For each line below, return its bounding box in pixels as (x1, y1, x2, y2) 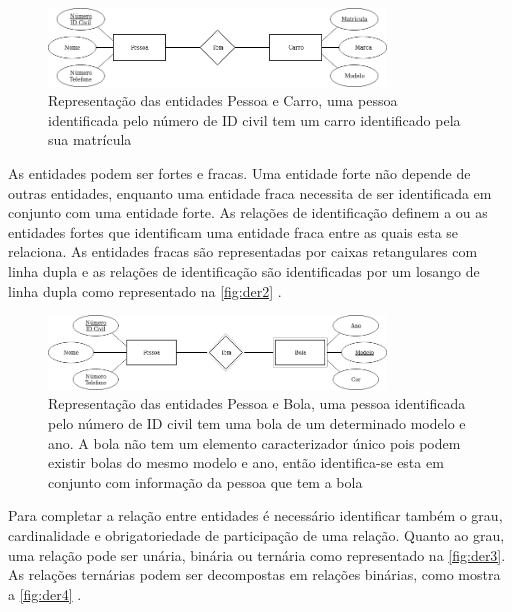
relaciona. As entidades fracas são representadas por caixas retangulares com (8, 241, 478, 262)
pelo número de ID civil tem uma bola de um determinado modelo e (48, 413, 466, 434)
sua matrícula (48, 129, 132, 150)
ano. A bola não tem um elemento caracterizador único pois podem (48, 432, 461, 453)
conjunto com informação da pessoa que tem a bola (48, 471, 363, 492)
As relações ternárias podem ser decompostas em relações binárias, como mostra (8, 564, 501, 585)
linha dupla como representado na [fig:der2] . (8, 280, 282, 301)
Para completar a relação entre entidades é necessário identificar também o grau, (8, 505, 503, 526)
